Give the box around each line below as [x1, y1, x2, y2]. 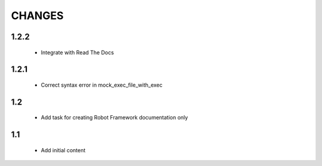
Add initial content [41, 146, 86, 153]
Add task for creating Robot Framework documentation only [41, 114, 188, 121]
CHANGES [11, 9, 64, 22]
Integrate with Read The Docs [41, 48, 114, 56]
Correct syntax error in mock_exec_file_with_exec [41, 81, 163, 88]
